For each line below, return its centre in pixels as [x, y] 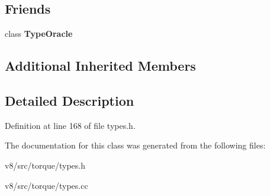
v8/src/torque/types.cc [46, 185]
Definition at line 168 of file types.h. [70, 125]
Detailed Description [70, 100]
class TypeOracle [39, 34]
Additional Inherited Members [100, 66]
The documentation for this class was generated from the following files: [135, 145]
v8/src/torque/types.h [45, 165]
